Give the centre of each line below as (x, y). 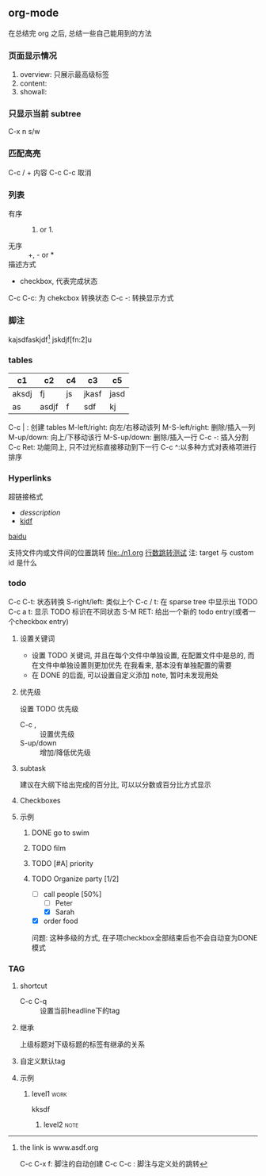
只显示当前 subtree (45, 114)
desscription (40, 512)
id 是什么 (23, 562)
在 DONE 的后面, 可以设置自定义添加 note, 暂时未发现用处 (125, 675)
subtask (32, 768)
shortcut (33, 986)
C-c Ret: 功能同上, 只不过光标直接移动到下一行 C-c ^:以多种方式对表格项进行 (133, 447)
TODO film (48, 848)
